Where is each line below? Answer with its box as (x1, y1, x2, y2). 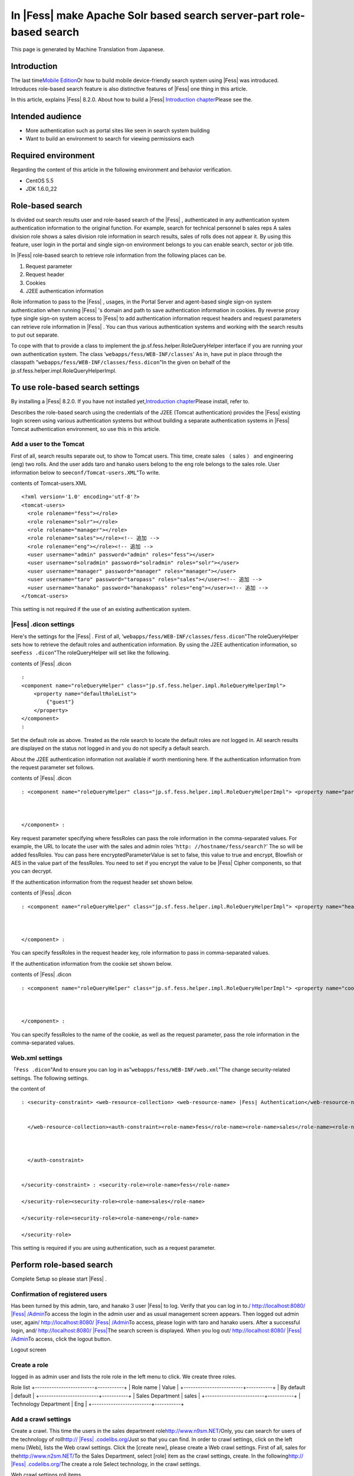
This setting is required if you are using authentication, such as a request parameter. (11, 1244, 216, 1251)
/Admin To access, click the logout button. (11, 1335, 112, 1343)
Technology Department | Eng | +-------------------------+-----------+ (11, 1400, 185, 1408)
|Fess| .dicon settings (11, 621, 75, 629)
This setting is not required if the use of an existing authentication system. (11, 606, 191, 613)
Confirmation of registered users (11, 1290, 107, 1298)
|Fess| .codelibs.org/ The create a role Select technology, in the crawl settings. (11, 1460, 201, 1467)
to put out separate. (11, 331, 59, 338)
